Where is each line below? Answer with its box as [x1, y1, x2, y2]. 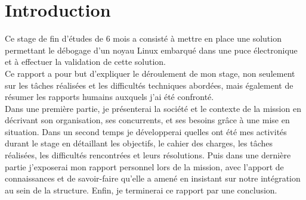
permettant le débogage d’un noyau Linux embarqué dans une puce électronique [5, 43, 298, 56]
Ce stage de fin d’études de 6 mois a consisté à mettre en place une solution [5, 32, 282, 45]
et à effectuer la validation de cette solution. [5, 55, 166, 68]
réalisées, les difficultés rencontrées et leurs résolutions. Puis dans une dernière [5, 149, 291, 161]
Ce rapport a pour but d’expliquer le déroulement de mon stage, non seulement [5, 67, 295, 79]
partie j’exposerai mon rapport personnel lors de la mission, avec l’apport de [5, 160, 284, 173]
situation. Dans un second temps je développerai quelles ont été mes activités [5, 125, 287, 137]
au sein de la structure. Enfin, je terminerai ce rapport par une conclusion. [5, 183, 277, 196]
